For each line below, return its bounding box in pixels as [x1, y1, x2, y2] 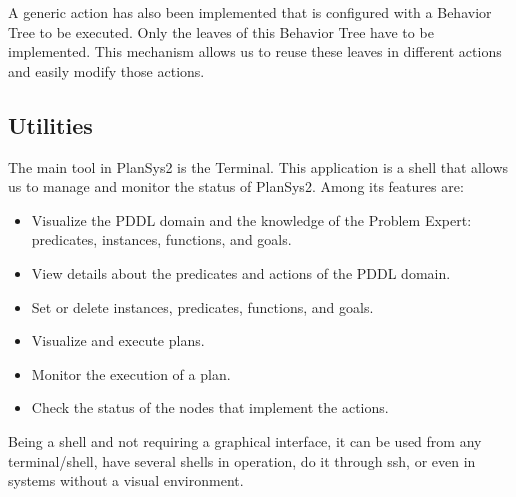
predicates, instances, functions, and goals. [31, 229, 292, 250]
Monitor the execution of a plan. [31, 363, 231, 384]
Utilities [8, 109, 93, 140]
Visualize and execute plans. [31, 330, 205, 351]
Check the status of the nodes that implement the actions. [31, 397, 389, 418]
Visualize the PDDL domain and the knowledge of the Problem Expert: [31, 209, 472, 230]
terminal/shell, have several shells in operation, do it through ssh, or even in [8, 450, 476, 471]
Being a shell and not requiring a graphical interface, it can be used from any [8, 430, 482, 451]
